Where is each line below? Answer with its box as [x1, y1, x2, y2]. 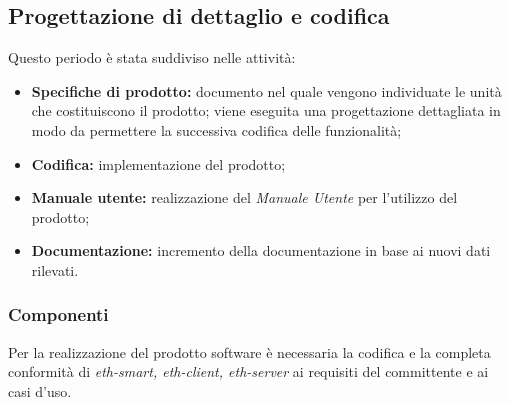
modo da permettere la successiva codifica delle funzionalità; [31, 119, 402, 140]
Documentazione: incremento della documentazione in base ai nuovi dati [31, 240, 491, 261]
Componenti [8, 302, 109, 327]
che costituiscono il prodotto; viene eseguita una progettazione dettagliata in [31, 100, 501, 121]
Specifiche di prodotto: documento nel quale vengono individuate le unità [31, 80, 502, 101]
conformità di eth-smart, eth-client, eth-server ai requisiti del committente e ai [8, 361, 489, 382]
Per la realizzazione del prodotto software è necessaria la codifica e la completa [8, 341, 491, 362]
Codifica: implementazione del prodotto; [31, 153, 286, 174]
